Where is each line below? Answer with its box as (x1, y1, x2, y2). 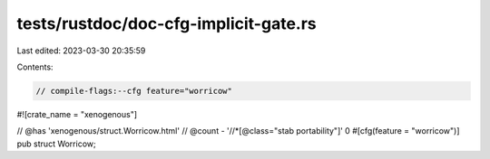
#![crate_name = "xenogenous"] (16, 108, 138, 119)
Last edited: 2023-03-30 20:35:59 (16, 45, 146, 56)
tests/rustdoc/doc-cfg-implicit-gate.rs (16, 14, 317, 33)
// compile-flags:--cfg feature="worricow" (35, 86, 233, 96)
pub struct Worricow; (16, 138, 96, 149)
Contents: (16, 61, 54, 72)
